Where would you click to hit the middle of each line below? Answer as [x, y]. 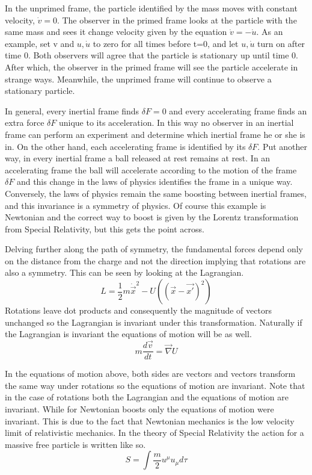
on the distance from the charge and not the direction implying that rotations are [155, 260]
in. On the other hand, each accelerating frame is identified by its [125, 146]
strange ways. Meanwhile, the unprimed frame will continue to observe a [138, 79]
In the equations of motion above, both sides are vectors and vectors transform [150, 374]
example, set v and [40, 43]
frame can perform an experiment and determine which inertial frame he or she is [155, 134]
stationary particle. [40, 91]
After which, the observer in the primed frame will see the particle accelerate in [151, 67]
